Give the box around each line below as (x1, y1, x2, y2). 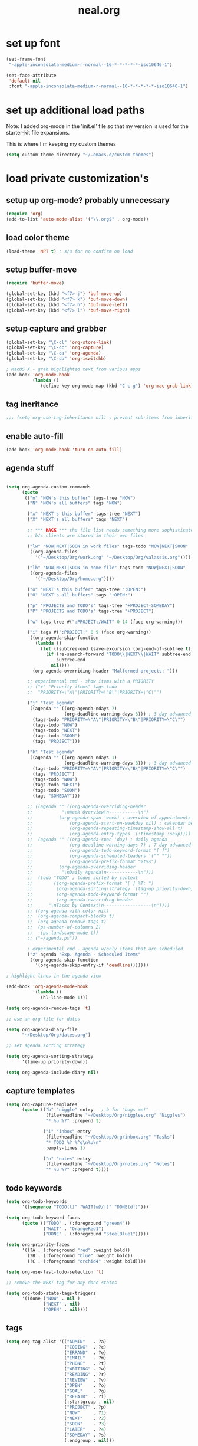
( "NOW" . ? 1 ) (64, 1410, 107, 1416)
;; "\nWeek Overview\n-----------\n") (27, 809, 149, 815)
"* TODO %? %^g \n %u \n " (45, 1139, 101, 1145)
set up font (6, 37, 61, 50)
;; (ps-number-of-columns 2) (27, 924, 101, 930)
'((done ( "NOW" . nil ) (21, 1296, 81, 1301)
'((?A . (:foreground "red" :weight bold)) (21, 1247, 131, 1254)
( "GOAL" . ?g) (64, 1388, 107, 1394)
